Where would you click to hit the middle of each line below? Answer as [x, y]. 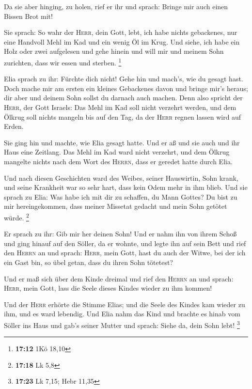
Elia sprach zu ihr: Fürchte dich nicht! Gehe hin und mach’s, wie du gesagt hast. [124, 79]
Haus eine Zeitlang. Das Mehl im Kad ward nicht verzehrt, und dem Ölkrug [117, 152]
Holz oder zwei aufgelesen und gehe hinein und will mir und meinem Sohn [114, 51]
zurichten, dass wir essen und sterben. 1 [63, 62]
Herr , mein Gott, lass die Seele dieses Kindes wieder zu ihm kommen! [108, 288]
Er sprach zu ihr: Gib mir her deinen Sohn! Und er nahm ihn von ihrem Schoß [120, 234]
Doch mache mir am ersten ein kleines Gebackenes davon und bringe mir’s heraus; [126, 88]
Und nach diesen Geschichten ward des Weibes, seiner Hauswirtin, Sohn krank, [121, 178]
